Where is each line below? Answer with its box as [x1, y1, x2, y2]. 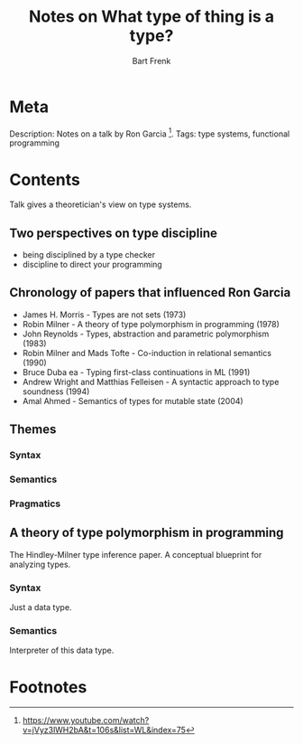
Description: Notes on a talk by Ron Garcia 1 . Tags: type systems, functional [9, 127, 290, 139]
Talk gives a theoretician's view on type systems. [9, 199, 192, 210]
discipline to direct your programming [22, 259, 162, 270]
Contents [9, 169, 81, 190]
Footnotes [9, 676, 87, 697]
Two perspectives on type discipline [9, 225, 218, 240]
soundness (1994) [22, 386, 90, 397]
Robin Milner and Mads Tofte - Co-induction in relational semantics [22, 347, 272, 358]
